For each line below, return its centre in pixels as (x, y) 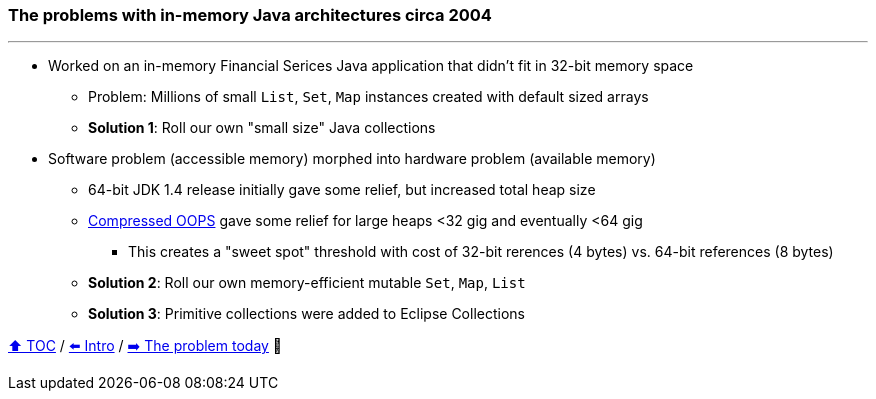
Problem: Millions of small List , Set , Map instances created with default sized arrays (368, 97)
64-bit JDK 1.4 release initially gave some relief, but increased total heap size (342, 190)
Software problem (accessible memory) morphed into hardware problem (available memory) (352, 159)
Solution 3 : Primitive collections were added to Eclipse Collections (306, 314)
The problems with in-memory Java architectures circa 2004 (250, 15)
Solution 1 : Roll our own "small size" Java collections (262, 128)
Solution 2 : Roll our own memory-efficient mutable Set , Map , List (307, 283)
